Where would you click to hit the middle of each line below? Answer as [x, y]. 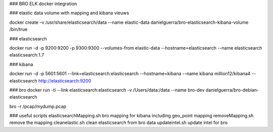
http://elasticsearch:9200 [65, 80]
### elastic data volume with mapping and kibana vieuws [69, 13]
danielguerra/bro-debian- [232, 90]
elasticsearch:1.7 [27, 55]
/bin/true [18, 29]
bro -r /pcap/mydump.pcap [38, 106]
